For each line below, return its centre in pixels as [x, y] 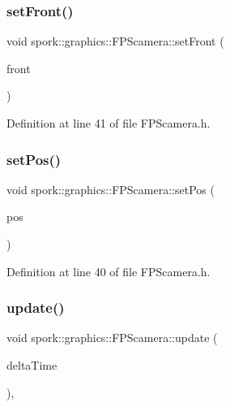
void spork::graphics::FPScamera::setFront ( [115, 41]
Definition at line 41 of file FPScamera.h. [109, 123]
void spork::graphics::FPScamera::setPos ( [111, 189]
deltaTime [32, 365]
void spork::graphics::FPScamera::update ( [112, 338]
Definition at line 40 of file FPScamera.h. [109, 271]
